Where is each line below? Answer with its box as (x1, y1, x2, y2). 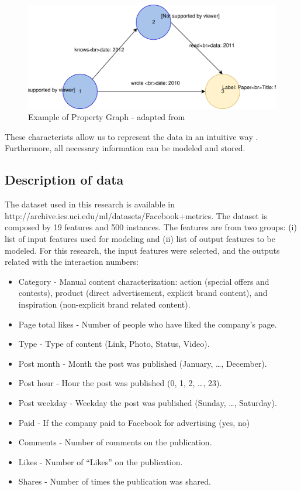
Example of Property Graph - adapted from (28, 111, 185, 123)
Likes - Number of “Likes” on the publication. (18, 455, 183, 468)
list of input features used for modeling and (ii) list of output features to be (5, 232, 275, 244)
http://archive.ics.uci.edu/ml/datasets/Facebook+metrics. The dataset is (5, 209, 268, 221)
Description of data (5, 171, 124, 189)
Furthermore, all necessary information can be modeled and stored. (5, 142, 245, 154)
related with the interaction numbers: (5, 255, 139, 268)
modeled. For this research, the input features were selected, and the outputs (5, 244, 280, 256)
